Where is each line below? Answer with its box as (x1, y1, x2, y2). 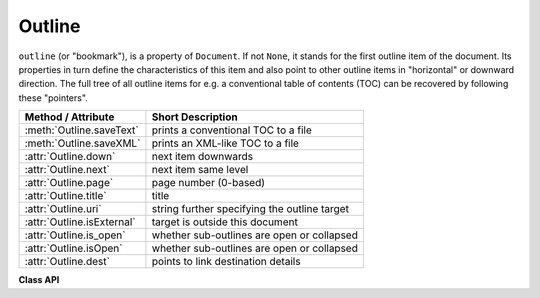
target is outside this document (151, 215, 299, 229)
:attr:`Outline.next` (24, 163, 110, 177)
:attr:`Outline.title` (24, 189, 107, 203)
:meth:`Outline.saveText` (24, 123, 139, 137)
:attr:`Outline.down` (24, 150, 116, 164)
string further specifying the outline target (151, 202, 350, 216)
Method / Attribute (24, 110, 115, 124)
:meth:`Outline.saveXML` (24, 136, 141, 150)
